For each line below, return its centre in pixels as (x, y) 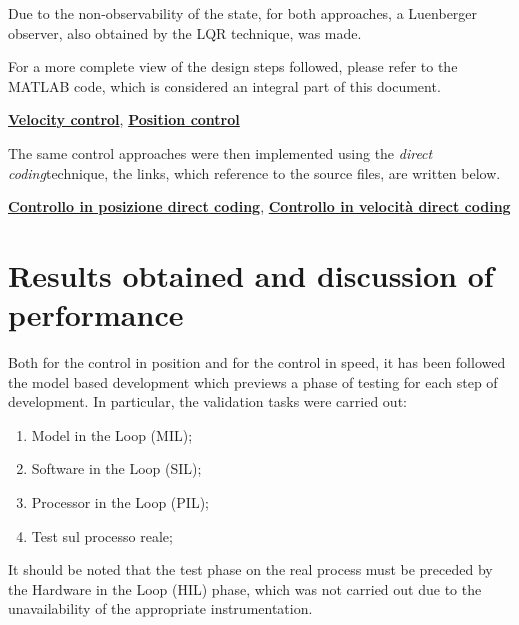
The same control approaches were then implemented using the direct (220, 152)
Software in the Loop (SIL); (116, 468)
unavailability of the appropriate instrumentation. (160, 608)
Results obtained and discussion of (251, 274)
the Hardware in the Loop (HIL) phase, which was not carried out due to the (245, 588)
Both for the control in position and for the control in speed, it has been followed (257, 362)
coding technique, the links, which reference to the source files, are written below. (254, 172)
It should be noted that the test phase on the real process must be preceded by (250, 569)
